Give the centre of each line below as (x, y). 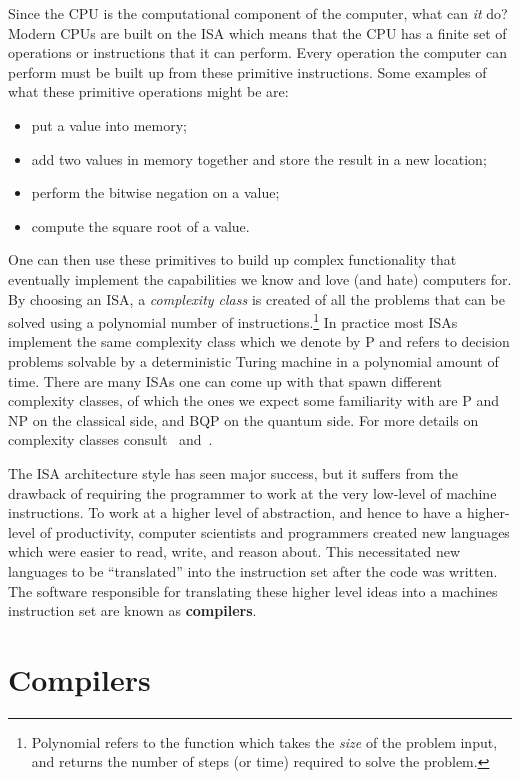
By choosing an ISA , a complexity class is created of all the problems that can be (256, 298)
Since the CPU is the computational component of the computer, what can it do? (258, 13)
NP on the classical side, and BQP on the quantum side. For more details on (243, 419)
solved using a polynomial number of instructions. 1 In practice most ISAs (233, 320)
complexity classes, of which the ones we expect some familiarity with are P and (253, 400)
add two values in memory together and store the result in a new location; (259, 158)
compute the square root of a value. (140, 225)
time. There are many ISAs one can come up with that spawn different (225, 380)
